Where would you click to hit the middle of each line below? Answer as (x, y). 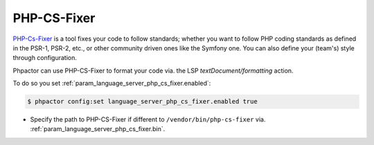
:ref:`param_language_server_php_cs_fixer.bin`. (98, 129)
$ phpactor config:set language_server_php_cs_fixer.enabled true (142, 101)
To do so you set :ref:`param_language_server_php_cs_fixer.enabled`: (112, 84)
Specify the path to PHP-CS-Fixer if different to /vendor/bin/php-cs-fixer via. (148, 119)
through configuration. (45, 58)
